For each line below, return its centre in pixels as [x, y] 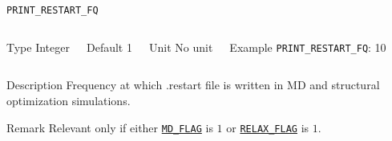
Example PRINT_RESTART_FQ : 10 [308, 47]
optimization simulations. [69, 100]
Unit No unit [181, 47]
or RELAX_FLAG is [268, 127]
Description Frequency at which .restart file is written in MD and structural [193, 85]
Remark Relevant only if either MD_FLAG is [110, 127]
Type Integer [38, 47]
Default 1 [109, 47]
